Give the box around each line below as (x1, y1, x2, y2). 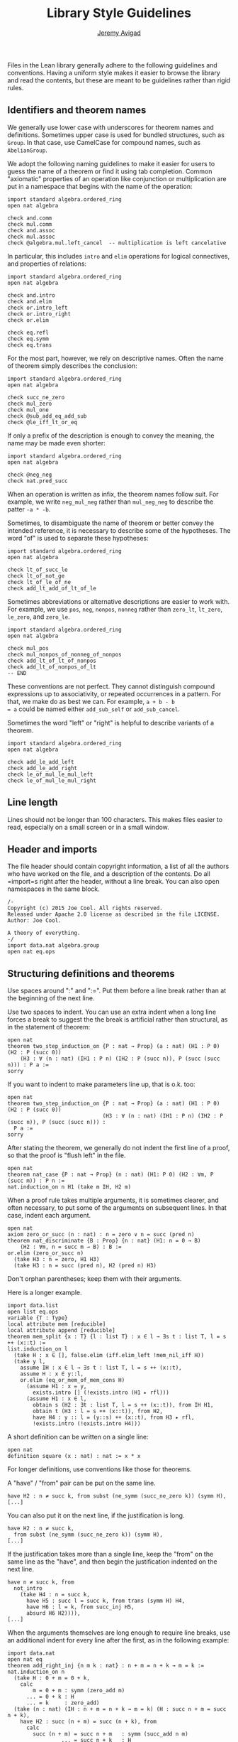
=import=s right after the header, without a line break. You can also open (7, 877, 220, 886)
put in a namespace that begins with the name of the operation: (7, 182, 193, 190)
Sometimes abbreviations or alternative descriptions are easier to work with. (7, 597, 230, 605)
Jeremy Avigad (96, 28, 142, 37)
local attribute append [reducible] (7, 1327, 115, 1334)
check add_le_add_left (7, 758, 74, 765)
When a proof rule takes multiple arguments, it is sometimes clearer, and (7, 1196, 219, 1205)
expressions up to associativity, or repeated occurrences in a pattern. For (7, 689, 222, 698)
